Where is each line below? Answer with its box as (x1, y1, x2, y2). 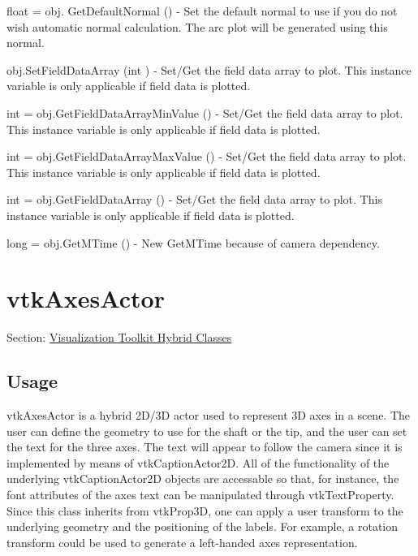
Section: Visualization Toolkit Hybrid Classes (6, 329, 232, 346)
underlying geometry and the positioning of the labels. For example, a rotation (6, 518, 399, 535)
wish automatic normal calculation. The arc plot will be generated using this (6, 18, 388, 35)
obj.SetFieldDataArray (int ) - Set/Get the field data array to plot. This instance (6, 61, 412, 78)
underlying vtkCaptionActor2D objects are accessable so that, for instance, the (6, 470, 399, 487)
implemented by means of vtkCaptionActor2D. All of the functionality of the (6, 454, 390, 471)
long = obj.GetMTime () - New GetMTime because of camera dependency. (6, 234, 380, 251)
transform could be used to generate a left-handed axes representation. (6, 533, 358, 550)
